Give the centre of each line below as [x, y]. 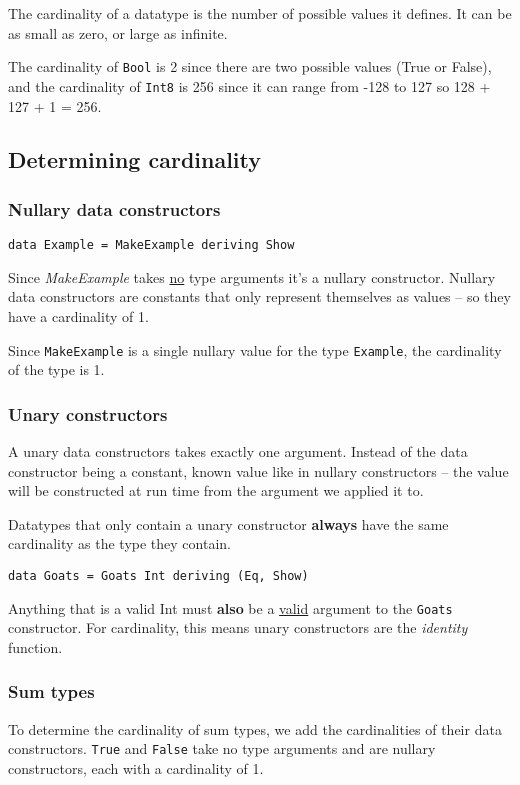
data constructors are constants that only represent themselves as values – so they [259, 296]
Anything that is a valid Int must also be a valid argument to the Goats [230, 607]
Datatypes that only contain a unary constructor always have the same [228, 523]
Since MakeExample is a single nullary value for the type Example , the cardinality [255, 349]
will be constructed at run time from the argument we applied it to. [216, 490]
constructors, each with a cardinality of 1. [136, 767]
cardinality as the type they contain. [119, 543]
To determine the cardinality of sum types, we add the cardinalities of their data [255, 728]
